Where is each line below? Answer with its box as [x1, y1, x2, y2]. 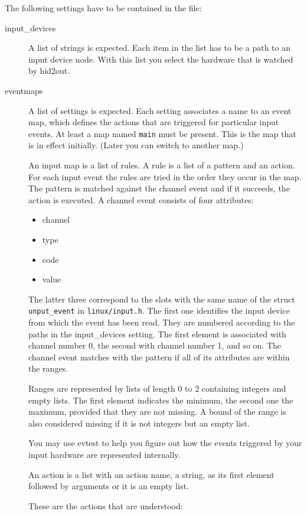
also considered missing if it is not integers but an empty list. [28, 417, 250, 429]
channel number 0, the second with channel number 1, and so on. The [28, 339, 282, 352]
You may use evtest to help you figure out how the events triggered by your [28, 437, 302, 449]
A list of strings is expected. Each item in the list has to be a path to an [28, 41, 290, 54]
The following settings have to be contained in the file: [5, 2, 202, 14]
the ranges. [28, 362, 68, 375]
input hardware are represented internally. [28, 448, 181, 460]
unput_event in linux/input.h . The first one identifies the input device [28, 304, 290, 317]
